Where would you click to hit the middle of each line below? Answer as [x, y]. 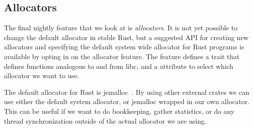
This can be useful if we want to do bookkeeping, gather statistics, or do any [119, 111]
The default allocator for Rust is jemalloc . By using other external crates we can [127, 92]
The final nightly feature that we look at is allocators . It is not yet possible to [121, 28]
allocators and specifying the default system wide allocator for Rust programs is [124, 47]
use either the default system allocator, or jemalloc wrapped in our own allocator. [127, 101]
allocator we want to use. [42, 75]
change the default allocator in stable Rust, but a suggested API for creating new [126, 37]
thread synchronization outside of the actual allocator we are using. [105, 120]
